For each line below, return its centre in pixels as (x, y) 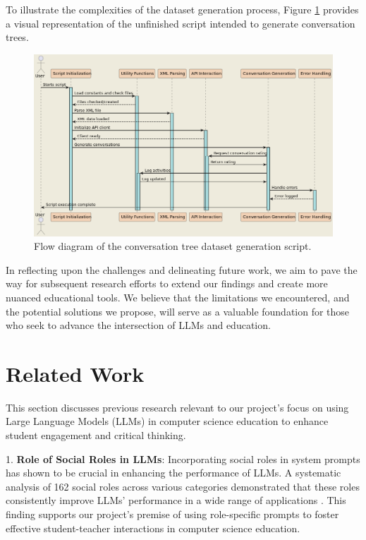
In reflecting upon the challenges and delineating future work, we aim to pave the (182, 269)
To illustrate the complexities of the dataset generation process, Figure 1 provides (182, 9)
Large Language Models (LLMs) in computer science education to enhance (167, 421)
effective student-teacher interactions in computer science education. (153, 528)
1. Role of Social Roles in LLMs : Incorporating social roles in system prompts (183, 458)
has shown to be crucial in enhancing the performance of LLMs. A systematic (173, 473)
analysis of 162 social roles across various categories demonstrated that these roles (183, 486)
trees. (17, 37)
